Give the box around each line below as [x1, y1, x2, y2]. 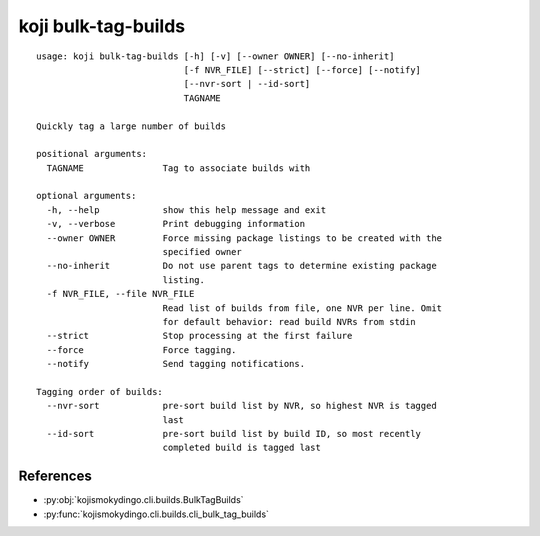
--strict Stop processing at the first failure [46, 330, 353, 342]
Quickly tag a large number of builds [36, 120, 227, 132]
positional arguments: [36, 148, 148, 160]
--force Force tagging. [46, 344, 237, 355]
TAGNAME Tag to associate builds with [46, 162, 311, 174]
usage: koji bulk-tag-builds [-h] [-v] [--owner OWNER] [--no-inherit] [36, 50, 395, 62]
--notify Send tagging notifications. [46, 358, 305, 370]
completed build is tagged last [162, 442, 322, 454]
